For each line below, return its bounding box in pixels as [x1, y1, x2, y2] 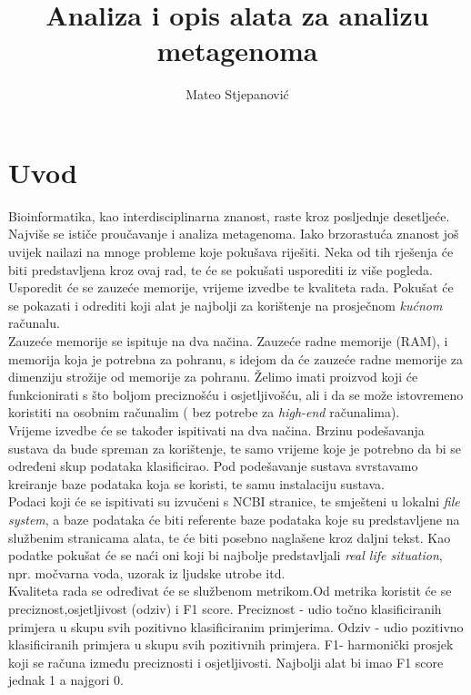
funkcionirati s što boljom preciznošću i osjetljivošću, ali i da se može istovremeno [8, 384, 464, 404]
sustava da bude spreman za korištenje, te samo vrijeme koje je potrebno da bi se [8, 438, 461, 457]
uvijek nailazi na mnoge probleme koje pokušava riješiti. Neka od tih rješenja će [8, 242, 454, 261]
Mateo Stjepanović [185, 85, 289, 104]
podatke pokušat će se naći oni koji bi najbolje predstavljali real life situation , [8, 546, 443, 565]
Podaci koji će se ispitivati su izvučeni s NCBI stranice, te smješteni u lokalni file [8, 492, 460, 511]
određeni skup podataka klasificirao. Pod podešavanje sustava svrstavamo [8, 456, 418, 475]
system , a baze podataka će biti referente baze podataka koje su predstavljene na [8, 509, 460, 528]
